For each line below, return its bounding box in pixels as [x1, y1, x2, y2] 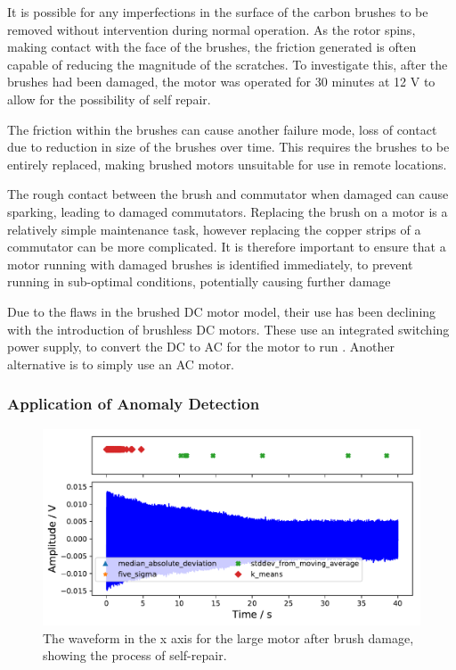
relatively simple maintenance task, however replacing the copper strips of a [7, 219, 421, 238]
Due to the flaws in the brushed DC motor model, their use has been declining [7, 302, 436, 320]
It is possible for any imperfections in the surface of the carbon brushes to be [7, 3, 428, 21]
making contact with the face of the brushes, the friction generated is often [7, 37, 417, 56]
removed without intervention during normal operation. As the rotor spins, [7, 20, 416, 38]
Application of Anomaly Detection [7, 393, 260, 415]
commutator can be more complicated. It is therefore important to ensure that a [7, 237, 446, 256]
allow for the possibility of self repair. [7, 89, 211, 108]
